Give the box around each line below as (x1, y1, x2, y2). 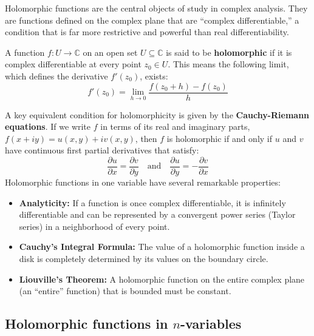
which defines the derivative (5, 69, 108, 82)
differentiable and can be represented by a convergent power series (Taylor (19, 208, 296, 221)
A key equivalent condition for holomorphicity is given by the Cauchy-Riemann (5, 108, 310, 121)
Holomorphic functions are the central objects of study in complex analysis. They (5, 2, 308, 14)
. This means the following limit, (168, 58, 289, 70)
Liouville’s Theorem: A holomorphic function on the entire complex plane (19, 272, 305, 285)
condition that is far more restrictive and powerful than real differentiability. (5, 25, 289, 38)
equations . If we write (5, 120, 91, 133)
